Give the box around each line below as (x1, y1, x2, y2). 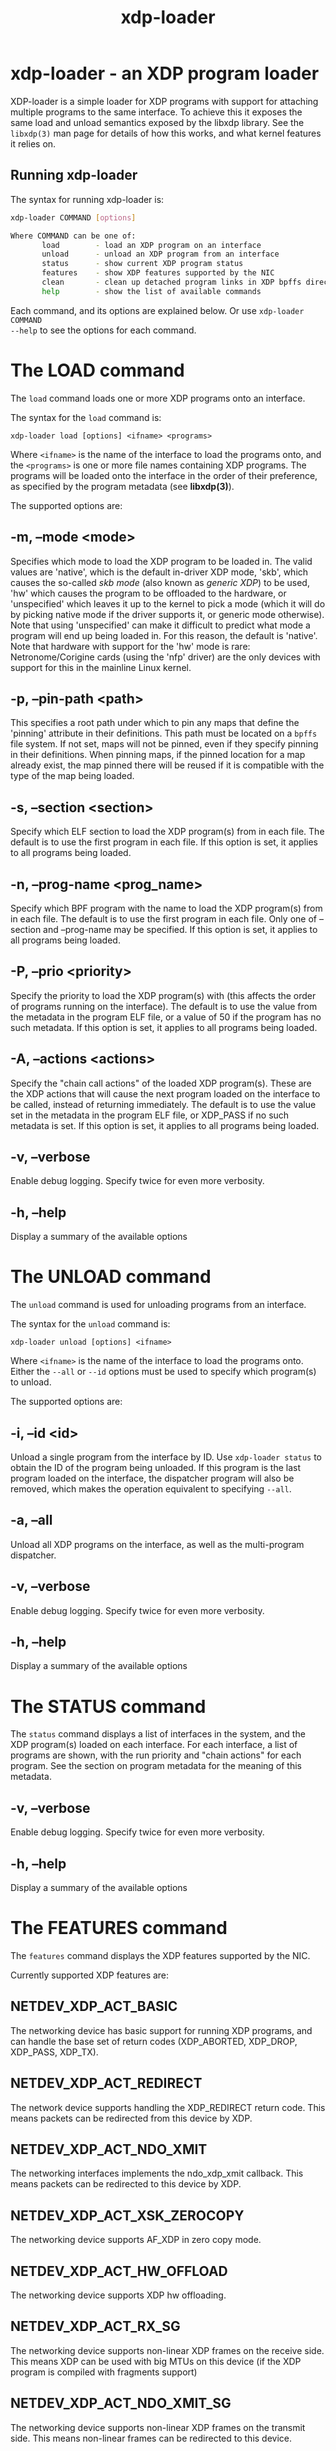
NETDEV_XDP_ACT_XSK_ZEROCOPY (10, 2207, 245, 2224)
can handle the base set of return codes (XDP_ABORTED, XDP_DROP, (10, 2035, 298, 2047)
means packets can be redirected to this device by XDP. (10, 2178, 242, 2190)
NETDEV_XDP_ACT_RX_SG (10, 2318, 181, 2335)
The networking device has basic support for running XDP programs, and (10, 2024, 313, 2036)
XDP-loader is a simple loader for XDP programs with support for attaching (10, 95, 319, 107)
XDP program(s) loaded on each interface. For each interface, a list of (10, 1739, 298, 1751)
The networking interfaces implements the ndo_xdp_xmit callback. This (10, 2167, 304, 2180)
